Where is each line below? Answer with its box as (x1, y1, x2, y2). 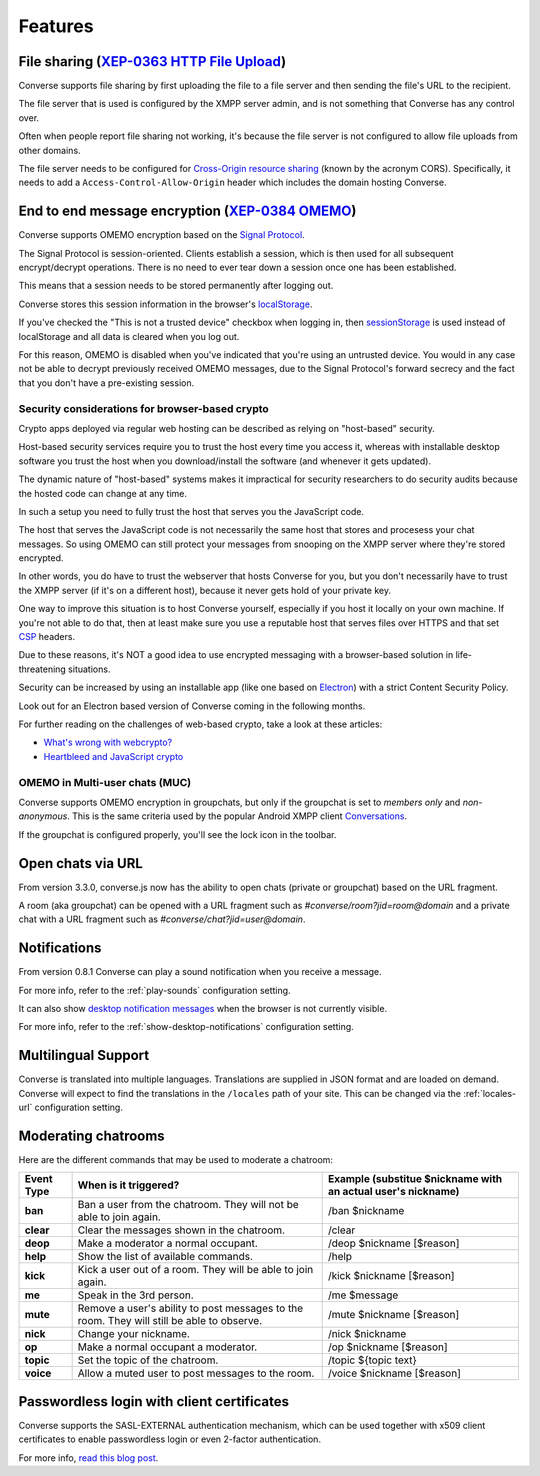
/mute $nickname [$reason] (327, 1308, 460, 1322)
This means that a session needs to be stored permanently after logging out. (18, 280, 334, 292)
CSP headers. (18, 631, 75, 643)
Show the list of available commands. (77, 1250, 254, 1264)
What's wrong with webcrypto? (43, 736, 173, 749)
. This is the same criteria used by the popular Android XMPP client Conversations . (66, 810, 408, 822)
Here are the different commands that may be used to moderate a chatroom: (18, 1154, 334, 1166)
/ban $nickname (327, 1204, 405, 1218)
